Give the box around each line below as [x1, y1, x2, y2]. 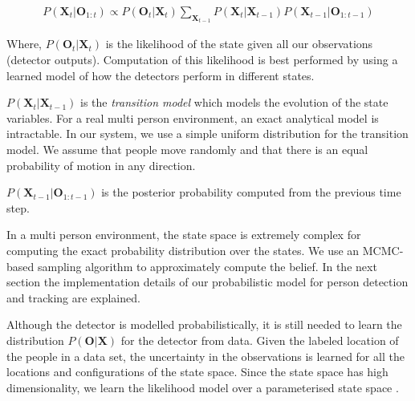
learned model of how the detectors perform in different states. [6, 67, 315, 83]
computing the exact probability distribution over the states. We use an [6, 242, 360, 258]
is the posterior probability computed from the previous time [101, 184, 401, 200]
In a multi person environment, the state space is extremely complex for [6, 226, 361, 243]
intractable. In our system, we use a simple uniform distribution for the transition [6, 125, 409, 142]
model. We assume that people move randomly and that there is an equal [6, 141, 368, 158]
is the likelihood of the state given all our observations [105, 35, 373, 52]
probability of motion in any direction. [6, 156, 196, 173]
